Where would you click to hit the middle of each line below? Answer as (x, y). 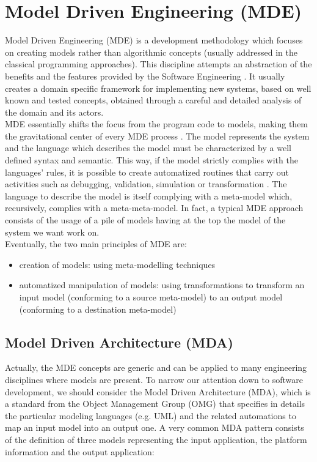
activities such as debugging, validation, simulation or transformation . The (146, 184)
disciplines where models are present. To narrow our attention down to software (154, 379)
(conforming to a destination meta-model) (98, 309)
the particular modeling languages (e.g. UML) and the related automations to (151, 415)
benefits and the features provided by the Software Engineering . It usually (145, 76)
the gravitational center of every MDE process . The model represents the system (157, 136)
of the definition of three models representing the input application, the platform (156, 439)
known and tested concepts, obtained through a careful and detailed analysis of (153, 100)
